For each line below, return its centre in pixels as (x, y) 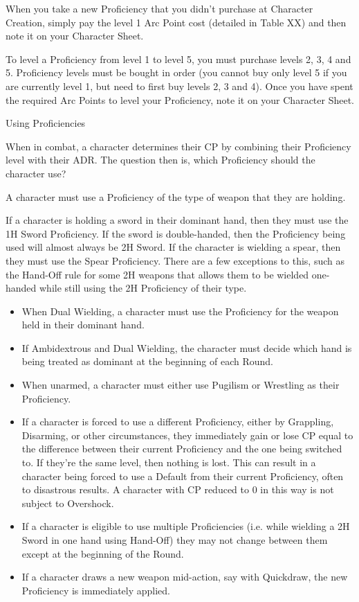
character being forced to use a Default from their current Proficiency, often (183, 476)
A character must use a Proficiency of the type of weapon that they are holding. (176, 196)
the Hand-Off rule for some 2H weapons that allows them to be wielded (157, 274)
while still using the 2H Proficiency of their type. (143, 288)
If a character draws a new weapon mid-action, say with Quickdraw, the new (185, 577)
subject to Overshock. (68, 503)
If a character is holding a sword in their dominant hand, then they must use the (177, 220)
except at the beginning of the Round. (103, 553)
